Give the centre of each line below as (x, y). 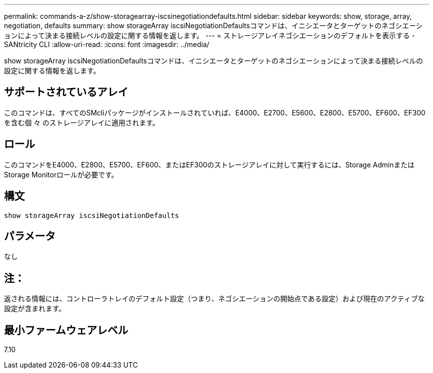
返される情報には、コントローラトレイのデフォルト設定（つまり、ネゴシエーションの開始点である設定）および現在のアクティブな (215, 299)
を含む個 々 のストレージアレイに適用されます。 (82, 122)
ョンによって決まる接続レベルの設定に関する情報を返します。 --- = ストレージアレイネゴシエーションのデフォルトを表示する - (210, 35)
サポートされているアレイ (66, 92)
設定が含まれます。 (35, 309)
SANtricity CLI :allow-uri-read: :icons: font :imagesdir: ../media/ (107, 44)
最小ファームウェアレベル (66, 330)
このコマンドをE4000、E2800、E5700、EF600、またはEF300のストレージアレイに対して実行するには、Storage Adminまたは (209, 164)
